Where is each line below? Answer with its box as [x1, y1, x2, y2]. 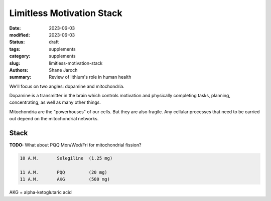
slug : [9, 60, 20, 66]
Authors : [9, 67, 29, 73]
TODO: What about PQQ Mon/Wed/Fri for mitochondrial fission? [9, 142, 142, 148]
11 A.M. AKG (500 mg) [20, 176, 110, 182]
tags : [9, 46, 21, 52]
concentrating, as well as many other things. [9, 99, 101, 105]
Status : [9, 39, 25, 45]
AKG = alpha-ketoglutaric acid [9, 189, 72, 195]
